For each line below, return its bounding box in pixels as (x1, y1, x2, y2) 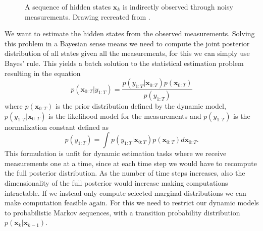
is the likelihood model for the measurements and (48, 110, 201, 121)
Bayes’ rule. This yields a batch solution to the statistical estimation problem (5, 57, 244, 68)
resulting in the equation (5, 67, 81, 78)
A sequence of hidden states (25, 2, 111, 12)
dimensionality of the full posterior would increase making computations (5, 178, 228, 188)
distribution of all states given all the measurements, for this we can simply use (5, 48, 250, 58)
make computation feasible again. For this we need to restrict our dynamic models (5, 197, 259, 208)
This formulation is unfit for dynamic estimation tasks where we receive (5, 148, 227, 159)
